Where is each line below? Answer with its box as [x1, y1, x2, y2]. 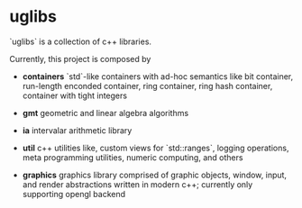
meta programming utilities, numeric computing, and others [22, 151, 243, 163]
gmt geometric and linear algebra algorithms [22, 107, 189, 118]
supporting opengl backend [22, 188, 126, 199]
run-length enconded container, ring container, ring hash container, [22, 80, 273, 91]
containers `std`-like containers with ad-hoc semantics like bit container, [22, 70, 294, 82]
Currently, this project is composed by [9, 53, 151, 64]
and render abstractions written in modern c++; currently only [22, 178, 253, 190]
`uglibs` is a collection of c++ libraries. [9, 36, 151, 47]
